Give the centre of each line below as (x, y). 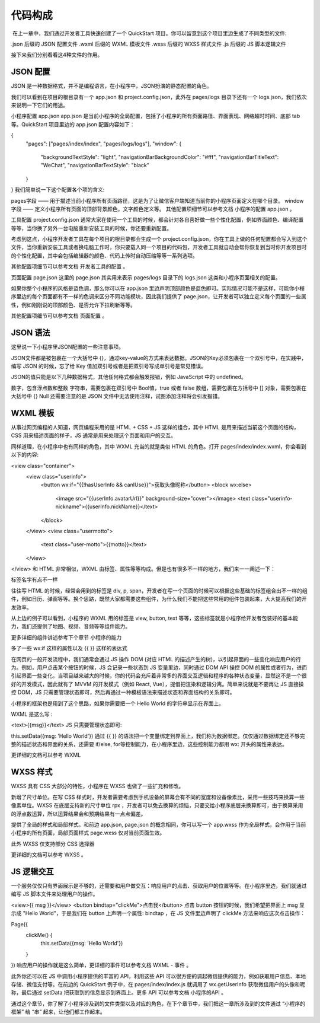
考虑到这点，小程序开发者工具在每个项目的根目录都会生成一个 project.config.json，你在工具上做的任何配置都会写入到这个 (159, 239)
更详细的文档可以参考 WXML (46, 755)
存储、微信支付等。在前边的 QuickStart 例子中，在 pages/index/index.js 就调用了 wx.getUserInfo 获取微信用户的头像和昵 (158, 984)
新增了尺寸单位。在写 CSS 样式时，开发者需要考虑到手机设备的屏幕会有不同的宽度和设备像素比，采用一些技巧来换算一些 (158, 797)
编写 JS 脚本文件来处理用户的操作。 (55, 894)
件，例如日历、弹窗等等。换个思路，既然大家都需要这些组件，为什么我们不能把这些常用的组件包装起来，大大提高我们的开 (159, 599)
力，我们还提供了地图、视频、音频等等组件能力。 (71, 626)
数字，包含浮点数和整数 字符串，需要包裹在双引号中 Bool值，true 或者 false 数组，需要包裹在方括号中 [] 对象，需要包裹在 (159, 388)
